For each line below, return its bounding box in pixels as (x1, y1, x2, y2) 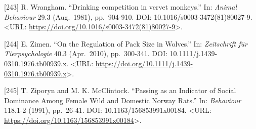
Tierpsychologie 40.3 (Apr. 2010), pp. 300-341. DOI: (4, 48, 167, 59)
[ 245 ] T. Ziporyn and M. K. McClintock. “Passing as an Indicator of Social (4, 85, 236, 96)
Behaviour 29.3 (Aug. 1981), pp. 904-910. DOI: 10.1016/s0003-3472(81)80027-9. (4, 11, 252, 22)
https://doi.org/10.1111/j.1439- (95, 58, 193, 68)
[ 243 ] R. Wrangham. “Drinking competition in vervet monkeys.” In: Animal (4, 2, 237, 12)
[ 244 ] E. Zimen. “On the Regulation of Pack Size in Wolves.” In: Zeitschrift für (4, 38, 247, 49)
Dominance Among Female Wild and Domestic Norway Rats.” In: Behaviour (4, 95, 241, 105)
